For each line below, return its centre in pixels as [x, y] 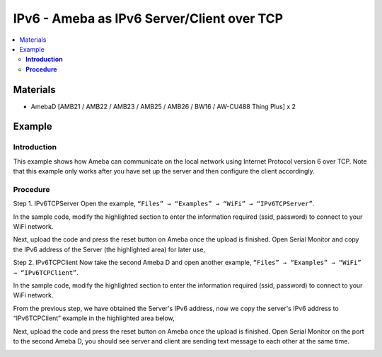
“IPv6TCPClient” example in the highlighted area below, [94, 318]
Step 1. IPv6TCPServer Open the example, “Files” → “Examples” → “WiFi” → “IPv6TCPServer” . [164, 204]
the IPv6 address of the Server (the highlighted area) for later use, [109, 249]
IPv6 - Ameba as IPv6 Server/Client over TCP [148, 18]
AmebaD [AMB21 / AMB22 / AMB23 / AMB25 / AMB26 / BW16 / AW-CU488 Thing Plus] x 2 [163, 106]
